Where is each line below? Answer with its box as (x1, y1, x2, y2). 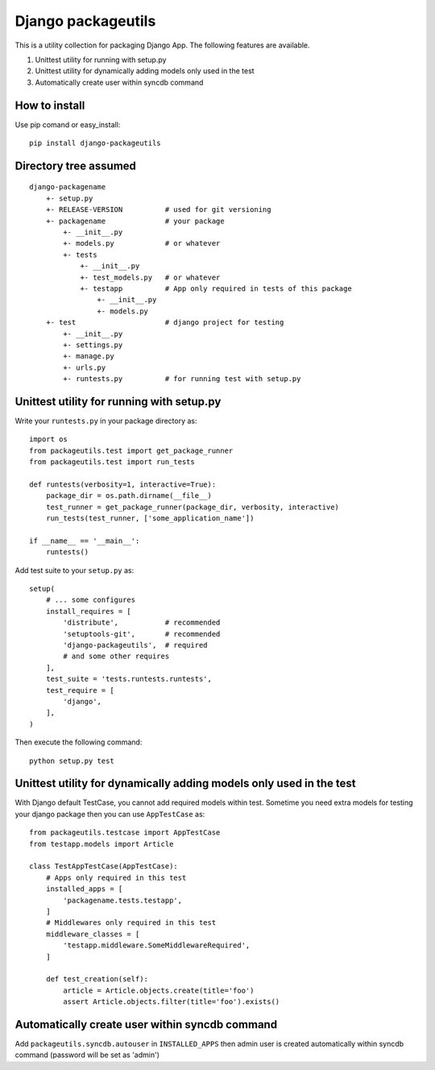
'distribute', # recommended (63, 618, 221, 628)
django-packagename (29, 182, 106, 192)
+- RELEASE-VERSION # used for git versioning (45, 205, 271, 214)
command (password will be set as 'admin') (14, 1050, 160, 1060)
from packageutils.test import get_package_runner (29, 446, 234, 455)
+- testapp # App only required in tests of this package (80, 284, 352, 293)
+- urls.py (63, 363, 106, 372)
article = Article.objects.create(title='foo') (63, 985, 255, 995)
